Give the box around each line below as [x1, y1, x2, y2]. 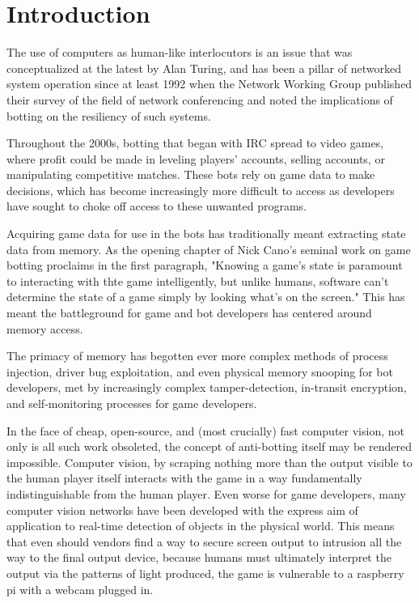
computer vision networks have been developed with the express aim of [6, 501, 358, 518]
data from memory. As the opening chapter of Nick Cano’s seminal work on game [6, 240, 411, 257]
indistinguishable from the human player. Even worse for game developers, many [6, 485, 406, 502]
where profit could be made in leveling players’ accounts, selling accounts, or [6, 150, 385, 167]
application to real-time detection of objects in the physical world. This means [6, 517, 395, 534]
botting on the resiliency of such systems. [6, 107, 211, 124]
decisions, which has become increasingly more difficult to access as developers [6, 181, 395, 198]
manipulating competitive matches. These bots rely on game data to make [6, 166, 375, 183]
